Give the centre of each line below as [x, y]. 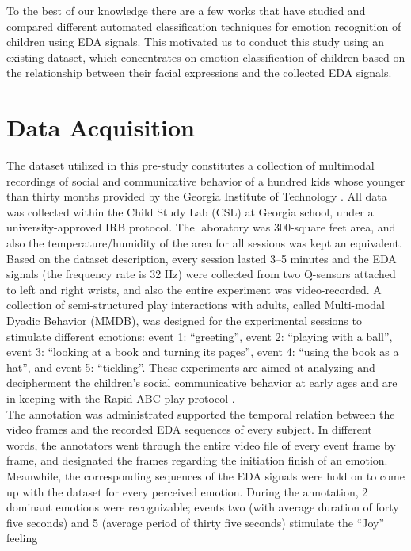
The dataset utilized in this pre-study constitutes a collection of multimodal [190, 165]
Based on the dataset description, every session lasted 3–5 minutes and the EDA [202, 258]
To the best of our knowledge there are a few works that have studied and [186, 10]
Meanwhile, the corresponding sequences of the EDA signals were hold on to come [205, 475]
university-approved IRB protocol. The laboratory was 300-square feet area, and [201, 227]
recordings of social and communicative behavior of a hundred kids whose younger [206, 180]
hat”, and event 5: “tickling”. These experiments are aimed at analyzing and [191, 367]
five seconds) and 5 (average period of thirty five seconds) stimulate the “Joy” [196, 522]
